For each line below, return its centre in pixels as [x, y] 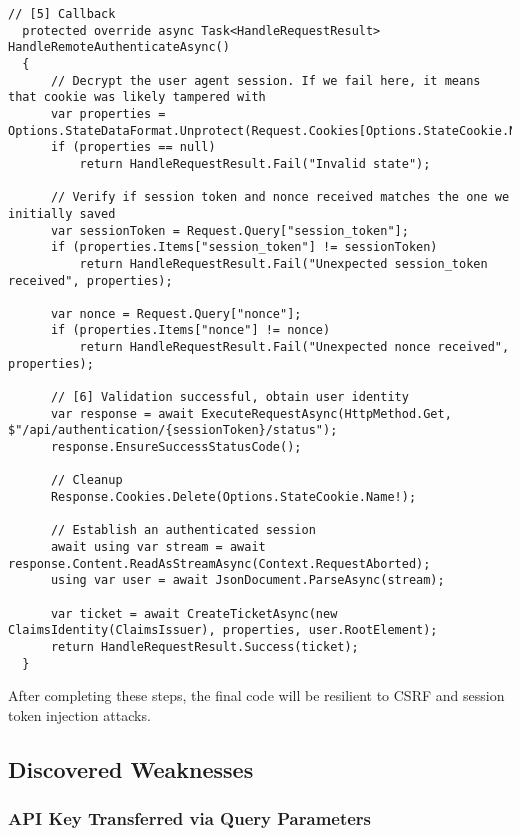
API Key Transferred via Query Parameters [190, 818]
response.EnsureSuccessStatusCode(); [176, 447]
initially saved [62, 213]
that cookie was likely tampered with [137, 97]
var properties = [108, 113]
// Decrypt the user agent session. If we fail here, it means [265, 80]
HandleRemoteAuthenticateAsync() [119, 47]
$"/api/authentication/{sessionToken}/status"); [173, 430]
